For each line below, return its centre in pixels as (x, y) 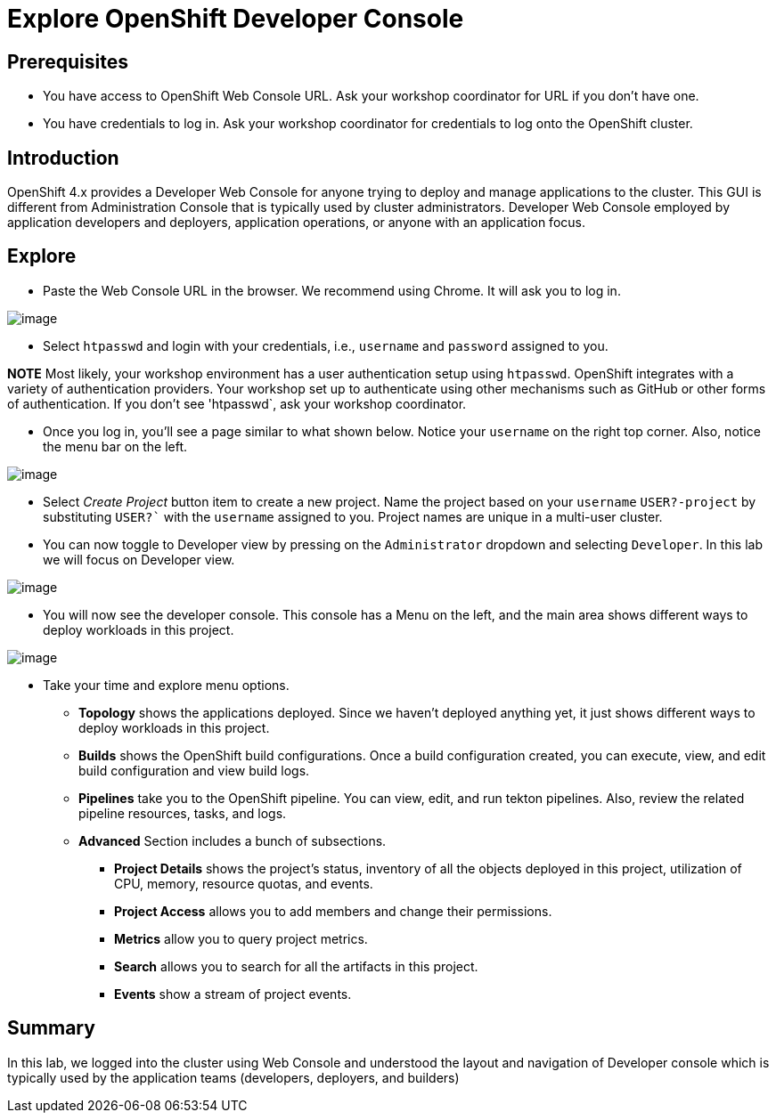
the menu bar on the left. (115, 446)
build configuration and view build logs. (194, 770)
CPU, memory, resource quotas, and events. (244, 883)
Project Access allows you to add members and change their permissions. (333, 911)
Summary (51, 1028)
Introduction (63, 158)
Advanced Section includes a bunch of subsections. (233, 840)
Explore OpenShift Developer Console (236, 19)
